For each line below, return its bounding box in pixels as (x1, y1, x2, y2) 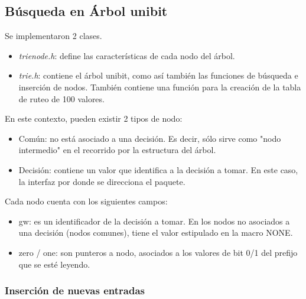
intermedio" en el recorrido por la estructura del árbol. (18, 144, 216, 156)
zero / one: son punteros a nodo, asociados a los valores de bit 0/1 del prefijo (18, 246, 298, 258)
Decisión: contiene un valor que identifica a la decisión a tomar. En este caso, (18, 163, 298, 175)
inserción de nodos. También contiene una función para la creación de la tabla (18, 80, 301, 93)
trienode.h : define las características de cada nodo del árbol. (18, 49, 235, 61)
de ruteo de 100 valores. (18, 92, 105, 105)
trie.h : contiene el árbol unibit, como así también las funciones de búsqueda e (18, 69, 298, 82)
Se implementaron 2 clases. (5, 30, 102, 42)
